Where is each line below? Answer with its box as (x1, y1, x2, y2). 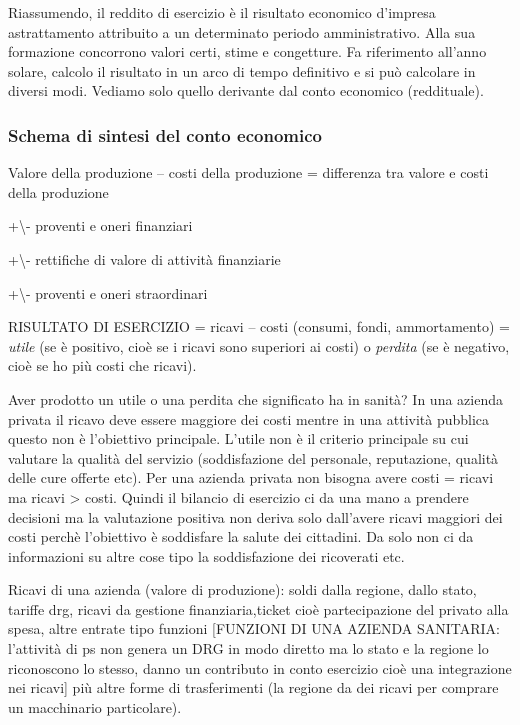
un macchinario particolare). (8, 696, 182, 717)
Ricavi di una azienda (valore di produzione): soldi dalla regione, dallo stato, (8, 579, 477, 600)
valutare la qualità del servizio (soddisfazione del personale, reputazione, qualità (8, 447, 499, 468)
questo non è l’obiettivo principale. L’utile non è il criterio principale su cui (8, 428, 469, 449)
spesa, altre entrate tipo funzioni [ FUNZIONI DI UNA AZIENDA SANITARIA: (8, 618, 501, 639)
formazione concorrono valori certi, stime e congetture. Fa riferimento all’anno (8, 41, 487, 62)
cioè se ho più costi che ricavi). (8, 355, 197, 376)
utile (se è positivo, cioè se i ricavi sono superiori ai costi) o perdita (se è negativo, (8, 335, 510, 356)
